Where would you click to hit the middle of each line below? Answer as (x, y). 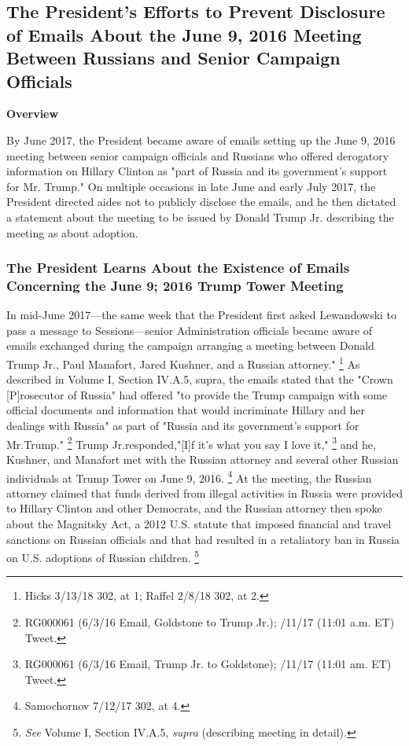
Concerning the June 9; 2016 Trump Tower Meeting (175, 285)
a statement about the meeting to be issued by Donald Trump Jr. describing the (200, 217)
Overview (33, 114)
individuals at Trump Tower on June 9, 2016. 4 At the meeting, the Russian (189, 476)
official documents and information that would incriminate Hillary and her (186, 410)
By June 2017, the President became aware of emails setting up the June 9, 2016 (201, 140)
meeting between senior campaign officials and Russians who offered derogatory (198, 155)
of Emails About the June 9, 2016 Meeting (184, 34)
